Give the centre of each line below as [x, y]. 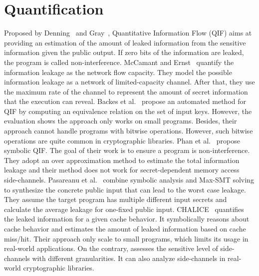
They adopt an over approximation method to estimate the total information [122, 160]
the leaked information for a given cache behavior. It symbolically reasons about [127, 219]
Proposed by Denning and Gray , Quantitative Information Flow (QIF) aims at [128, 33]
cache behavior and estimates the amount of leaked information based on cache [125, 228]
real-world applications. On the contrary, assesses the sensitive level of [111, 248]
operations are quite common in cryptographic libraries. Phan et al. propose [122, 140]
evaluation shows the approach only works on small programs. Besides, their [121, 121]
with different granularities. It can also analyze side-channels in [129, 258]
